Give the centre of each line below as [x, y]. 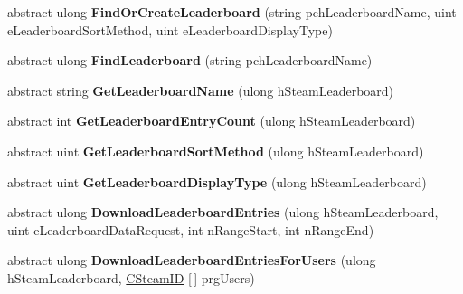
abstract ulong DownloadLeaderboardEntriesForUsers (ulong [192, 260]
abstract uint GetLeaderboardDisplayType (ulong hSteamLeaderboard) [217, 181]
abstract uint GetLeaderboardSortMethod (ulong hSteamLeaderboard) [216, 151]
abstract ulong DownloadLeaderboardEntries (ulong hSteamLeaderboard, [223, 212]
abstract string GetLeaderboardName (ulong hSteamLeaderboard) [201, 90]
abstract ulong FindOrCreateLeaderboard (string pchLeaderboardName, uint [232, 12]
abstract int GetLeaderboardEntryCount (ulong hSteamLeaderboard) [212, 121]
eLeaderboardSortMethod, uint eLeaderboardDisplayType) [170, 29]
